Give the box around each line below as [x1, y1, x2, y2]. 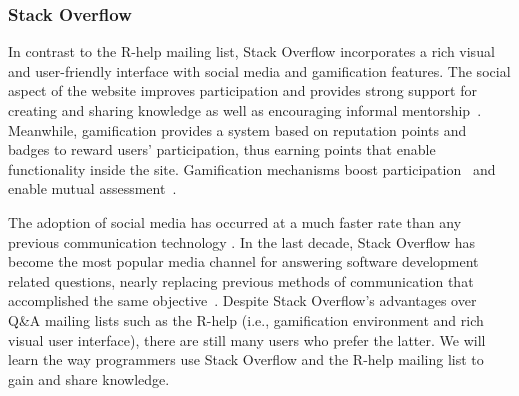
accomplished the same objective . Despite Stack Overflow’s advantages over [8, 290, 477, 311]
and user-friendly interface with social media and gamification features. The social [8, 60, 511, 81]
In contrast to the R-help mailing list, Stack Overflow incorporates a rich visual [8, 41, 495, 62]
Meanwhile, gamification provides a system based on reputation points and [8, 119, 467, 140]
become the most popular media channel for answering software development [8, 251, 479, 272]
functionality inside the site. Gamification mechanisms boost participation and [8, 158, 496, 179]
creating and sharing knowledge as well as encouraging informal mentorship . [8, 100, 482, 120]
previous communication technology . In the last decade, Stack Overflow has [8, 231, 475, 252]
